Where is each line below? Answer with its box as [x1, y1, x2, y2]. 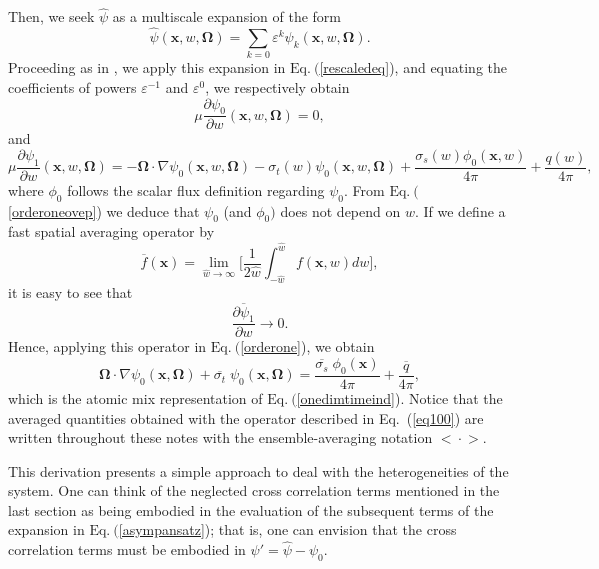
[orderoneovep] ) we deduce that [8, 200, 200, 221]
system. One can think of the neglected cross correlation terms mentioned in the [8, 480, 500, 501]
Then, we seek [8, 6, 95, 27]
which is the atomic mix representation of [8, 387, 263, 408]
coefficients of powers [8, 76, 137, 97]
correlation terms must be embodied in [8, 539, 246, 560]
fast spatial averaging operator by [8, 221, 215, 242]
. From [344, 179, 385, 200]
